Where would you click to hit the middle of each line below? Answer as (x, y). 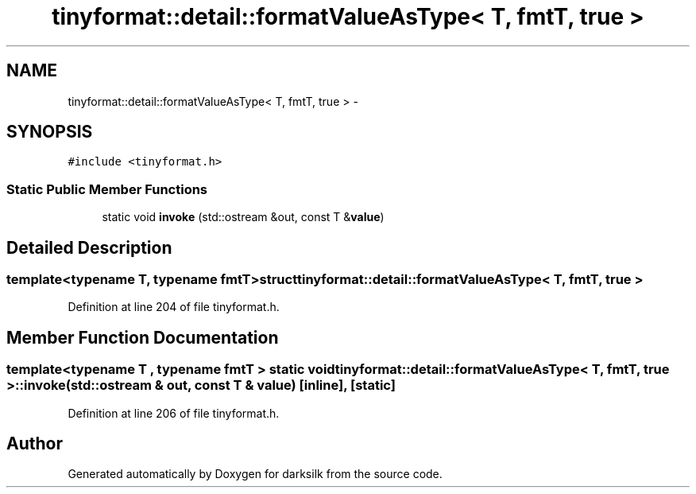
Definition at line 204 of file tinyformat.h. (174, 307)
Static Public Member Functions (107, 189)
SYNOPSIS (50, 132)
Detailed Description (89, 247)
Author (35, 444)
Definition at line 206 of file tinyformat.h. (174, 413)
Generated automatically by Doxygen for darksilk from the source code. (255, 474)
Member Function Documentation (143, 337)
